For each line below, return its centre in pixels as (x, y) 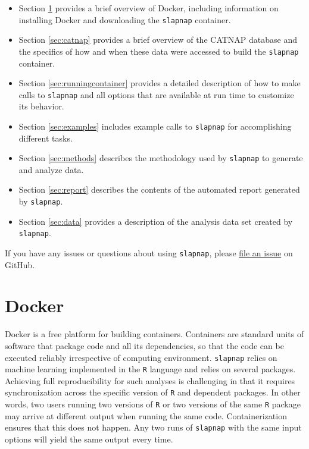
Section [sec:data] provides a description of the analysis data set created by (156, 221)
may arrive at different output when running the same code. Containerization (146, 415)
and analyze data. (51, 169)
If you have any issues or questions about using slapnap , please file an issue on (149, 252)
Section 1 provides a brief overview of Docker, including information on (149, 8)
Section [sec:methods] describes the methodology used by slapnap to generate (161, 158)
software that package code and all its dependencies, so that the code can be (144, 345)
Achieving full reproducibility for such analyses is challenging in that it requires (150, 380)
